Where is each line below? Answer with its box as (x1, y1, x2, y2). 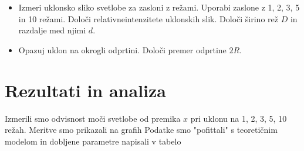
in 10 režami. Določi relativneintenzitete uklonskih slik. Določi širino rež (18, 12, 278, 25)
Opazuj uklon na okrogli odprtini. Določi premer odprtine (18, 43, 227, 56)
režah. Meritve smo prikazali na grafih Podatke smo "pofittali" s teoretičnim (5, 123, 278, 136)
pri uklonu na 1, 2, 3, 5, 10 (190, 112, 287, 124)
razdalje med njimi (18, 24, 86, 36)
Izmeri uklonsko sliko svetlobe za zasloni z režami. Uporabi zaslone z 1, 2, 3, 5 (18, 1, 300, 13)
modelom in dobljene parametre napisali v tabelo (5, 135, 181, 147)
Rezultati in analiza (5, 78, 166, 102)
